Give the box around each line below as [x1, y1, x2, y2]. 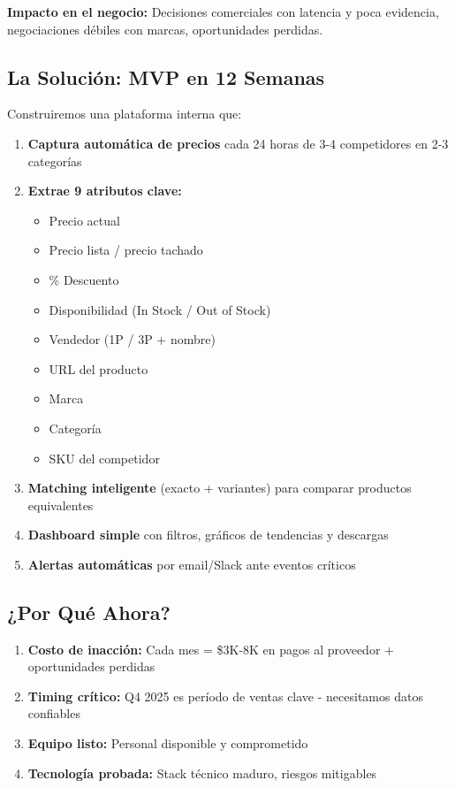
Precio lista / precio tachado [49, 241, 203, 259]
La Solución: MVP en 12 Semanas [7, 63, 325, 90]
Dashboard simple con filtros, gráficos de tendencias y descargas [27, 525, 389, 544]
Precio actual [49, 210, 120, 229]
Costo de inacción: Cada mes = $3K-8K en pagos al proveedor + [27, 639, 394, 658]
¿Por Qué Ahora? [7, 598, 171, 625]
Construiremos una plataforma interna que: [7, 104, 242, 123]
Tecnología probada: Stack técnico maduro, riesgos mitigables [27, 763, 377, 782]
